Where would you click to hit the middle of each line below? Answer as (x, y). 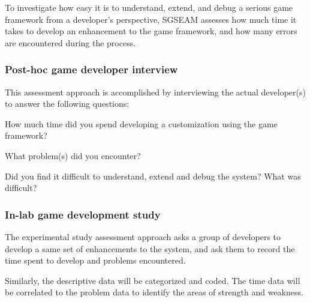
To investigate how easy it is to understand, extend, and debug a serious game (149, 7)
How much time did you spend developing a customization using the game (141, 123)
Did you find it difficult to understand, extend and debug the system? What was (153, 176)
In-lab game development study (83, 214)
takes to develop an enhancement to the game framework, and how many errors (151, 31)
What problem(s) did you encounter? (73, 155)
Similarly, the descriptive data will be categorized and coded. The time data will (153, 280)
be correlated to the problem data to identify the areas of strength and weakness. (154, 292)
